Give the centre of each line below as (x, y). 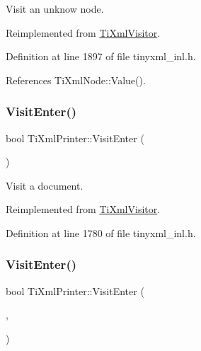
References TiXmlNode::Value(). (76, 80)
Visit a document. (45, 185)
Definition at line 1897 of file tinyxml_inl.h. (101, 56)
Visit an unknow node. (55, 8)
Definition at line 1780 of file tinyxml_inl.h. (101, 232)
